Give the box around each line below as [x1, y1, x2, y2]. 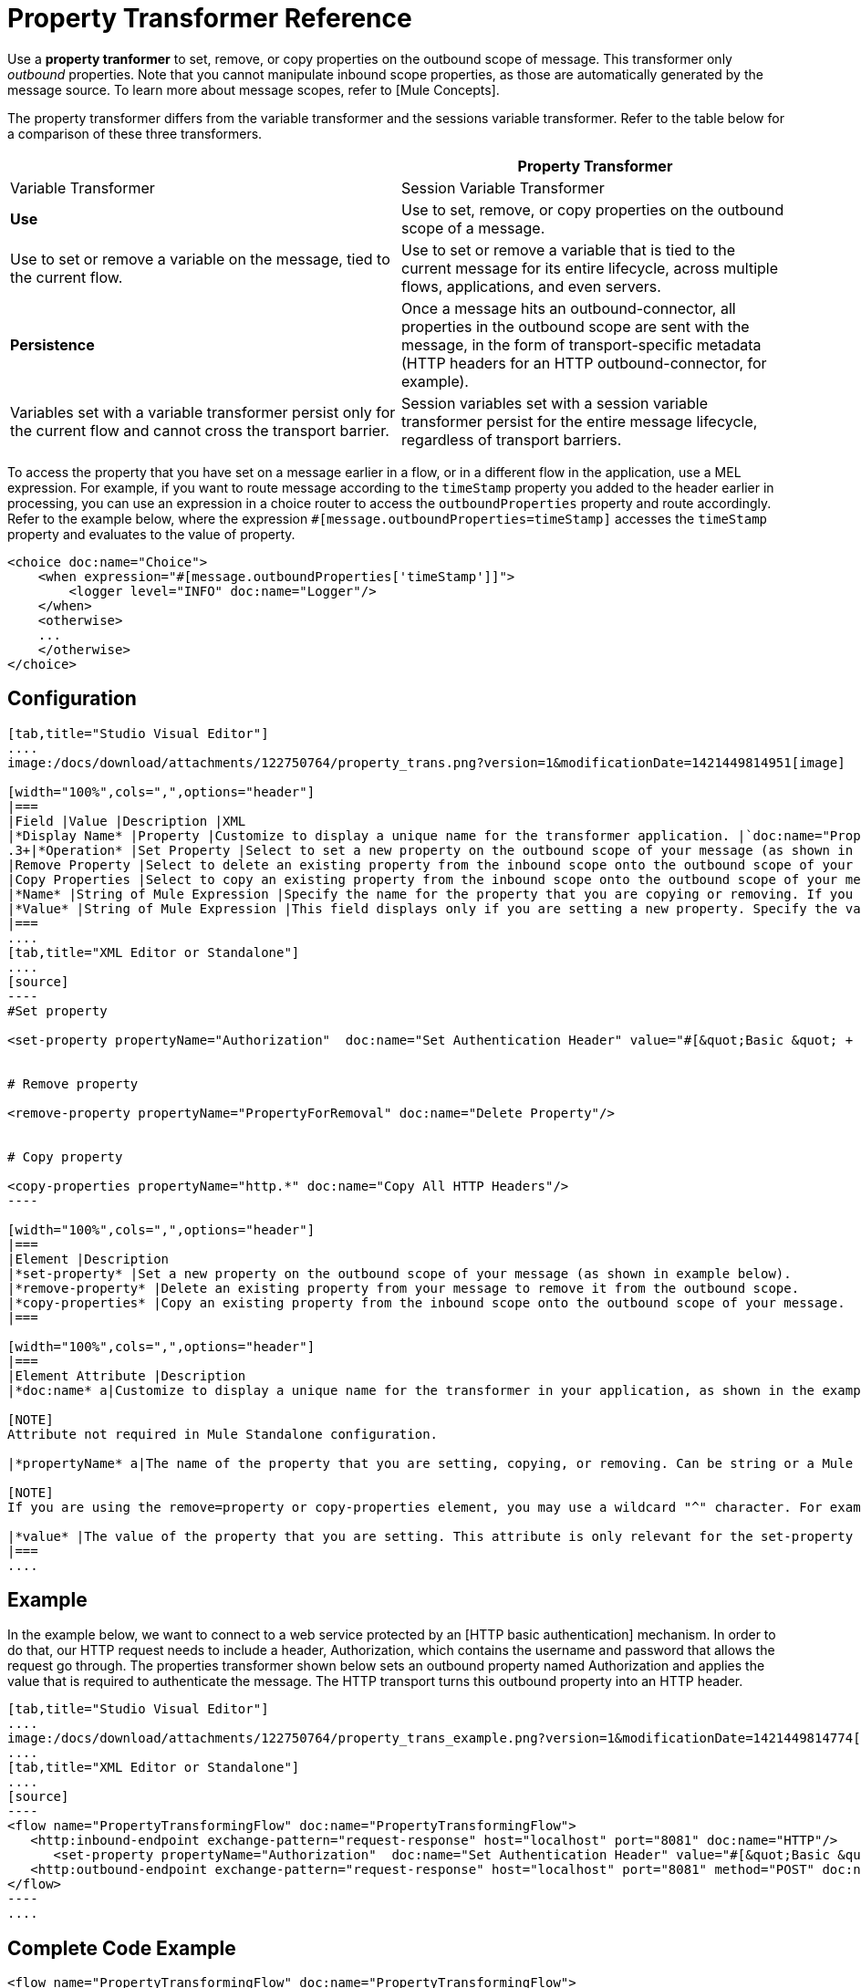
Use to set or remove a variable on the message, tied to [10, 249, 390, 268]
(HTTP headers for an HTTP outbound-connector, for [401, 353, 767, 372]
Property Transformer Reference [7, 3, 412, 34]
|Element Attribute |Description [7, 1368, 246, 1383]
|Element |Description [7, 1251, 170, 1266]
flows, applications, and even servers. [401, 276, 661, 296]
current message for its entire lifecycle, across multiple [401, 258, 779, 277]
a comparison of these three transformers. [7, 125, 263, 141]
